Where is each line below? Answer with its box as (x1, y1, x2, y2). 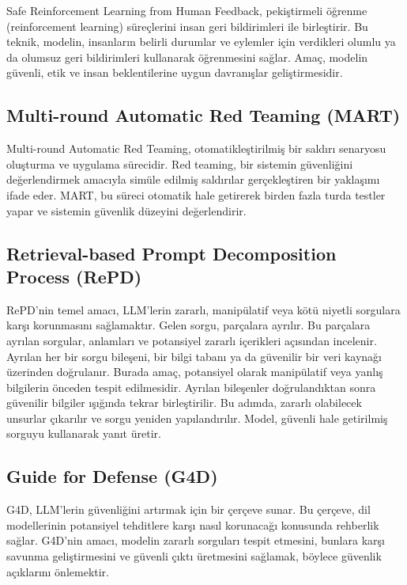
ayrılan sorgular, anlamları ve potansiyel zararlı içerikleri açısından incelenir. (6, 332, 377, 348)
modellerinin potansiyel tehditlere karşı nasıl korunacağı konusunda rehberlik (6, 516, 379, 533)
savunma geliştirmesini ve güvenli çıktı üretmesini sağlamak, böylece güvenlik (6, 548, 382, 564)
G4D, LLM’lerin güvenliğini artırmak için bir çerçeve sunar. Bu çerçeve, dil (6, 501, 371, 518)
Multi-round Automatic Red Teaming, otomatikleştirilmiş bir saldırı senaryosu (6, 140, 386, 157)
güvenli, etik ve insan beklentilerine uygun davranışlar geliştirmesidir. (6, 64, 343, 81)
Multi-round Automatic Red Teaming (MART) (6, 103, 401, 127)
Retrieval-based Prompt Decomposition (6, 241, 337, 265)
